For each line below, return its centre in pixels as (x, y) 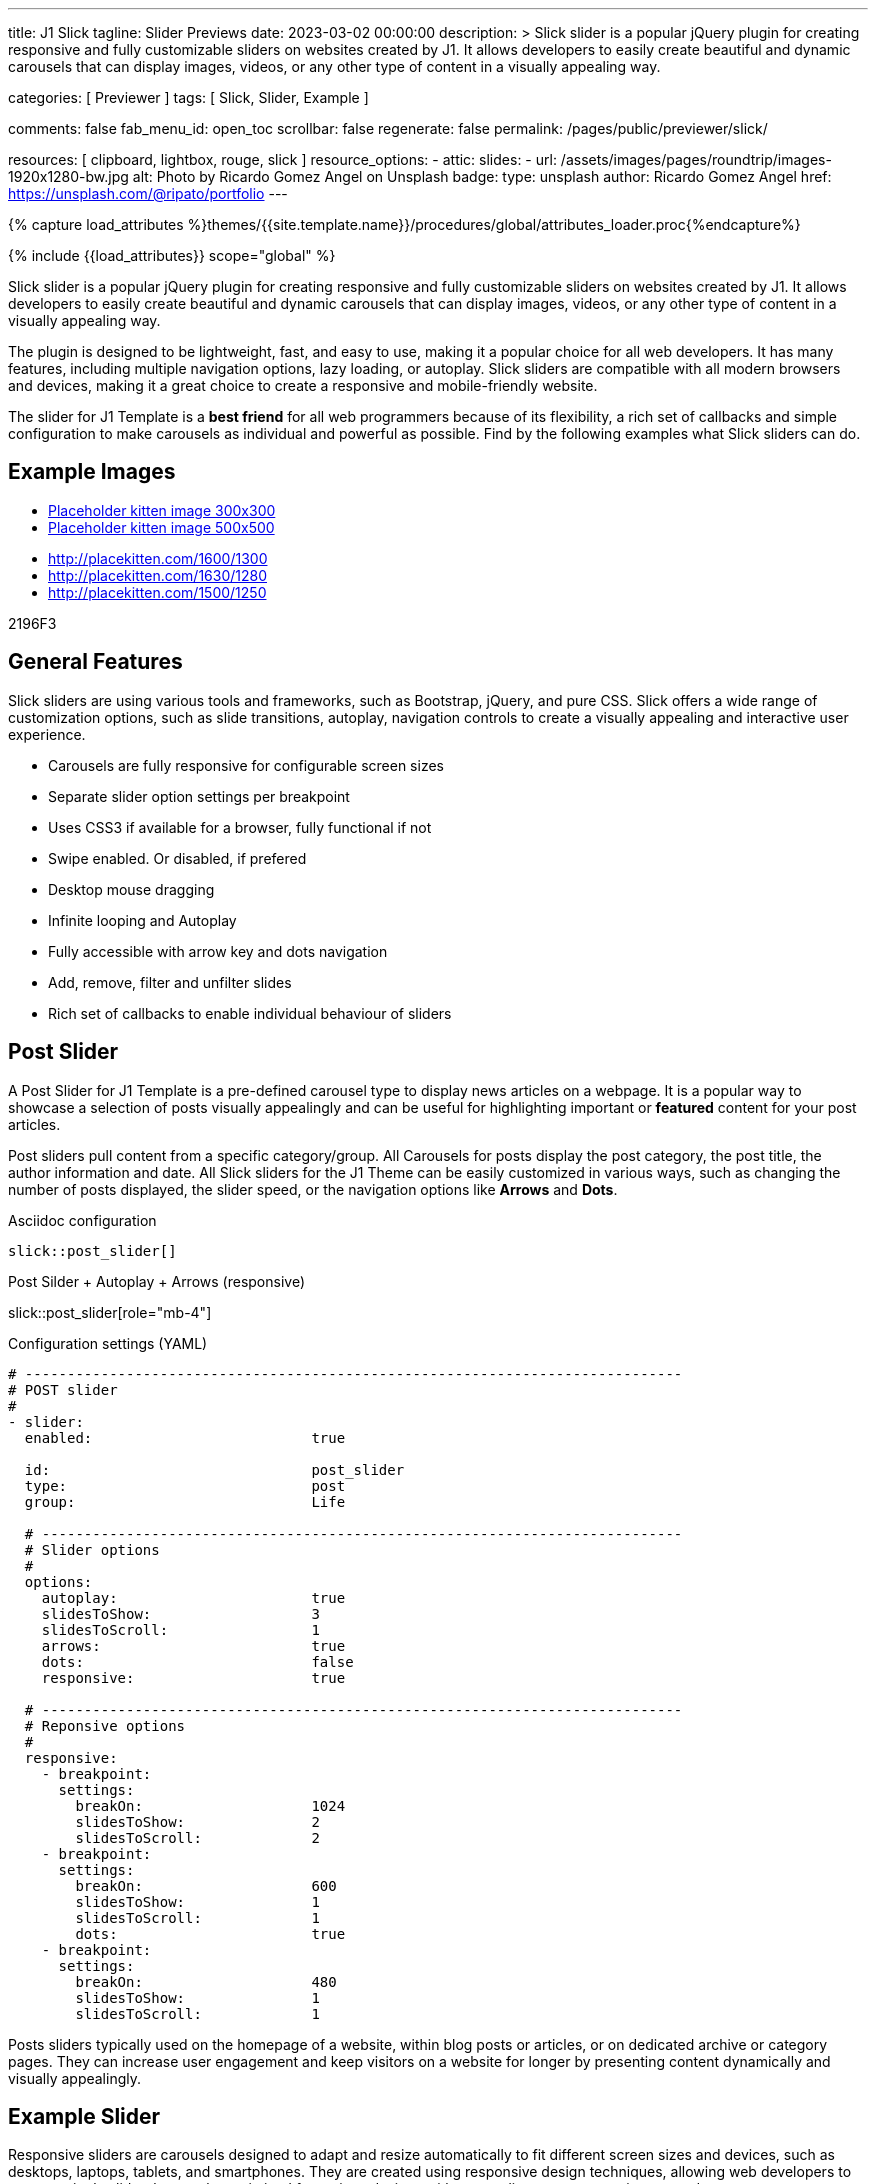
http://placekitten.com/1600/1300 (158, 558)
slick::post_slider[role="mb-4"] (110, 1312)
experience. (47, 734)
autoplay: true (193, 1597)
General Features (95, 662)
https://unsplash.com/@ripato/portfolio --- (148, 193)
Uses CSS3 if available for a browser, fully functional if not (240, 827)
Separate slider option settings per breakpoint (199, 796)
